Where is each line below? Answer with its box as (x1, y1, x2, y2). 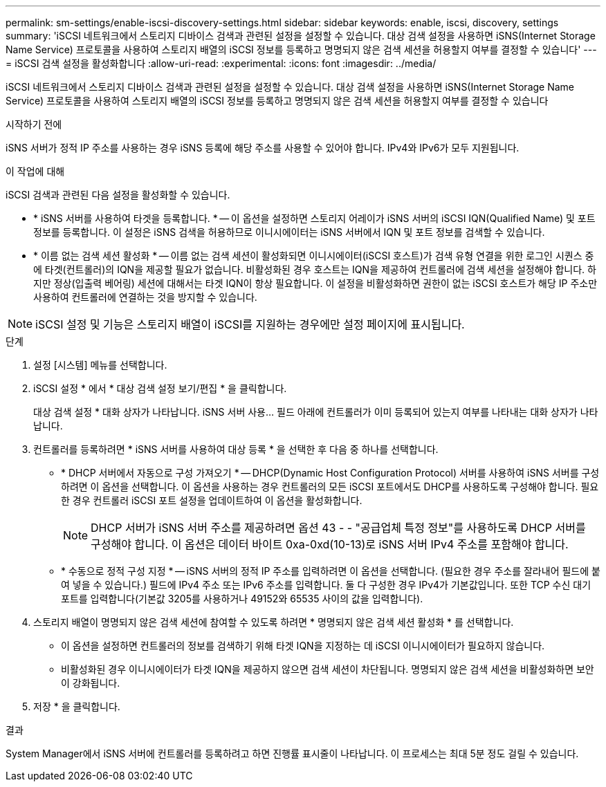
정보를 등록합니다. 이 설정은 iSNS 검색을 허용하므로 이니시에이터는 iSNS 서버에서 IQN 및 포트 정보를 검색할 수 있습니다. (33, 226, 545, 238)
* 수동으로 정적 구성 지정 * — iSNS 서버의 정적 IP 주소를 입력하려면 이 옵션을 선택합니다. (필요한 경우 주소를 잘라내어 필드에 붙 (61, 565, 600, 577)
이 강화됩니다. (61, 677, 120, 689)
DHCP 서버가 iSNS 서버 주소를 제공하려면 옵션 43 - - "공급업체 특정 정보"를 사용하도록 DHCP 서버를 (91, 521, 586, 535)
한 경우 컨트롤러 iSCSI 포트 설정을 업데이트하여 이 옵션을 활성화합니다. (61, 494, 362, 506)
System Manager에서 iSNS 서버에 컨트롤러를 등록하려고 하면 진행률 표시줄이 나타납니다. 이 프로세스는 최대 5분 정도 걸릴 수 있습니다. (6, 748, 579, 759)
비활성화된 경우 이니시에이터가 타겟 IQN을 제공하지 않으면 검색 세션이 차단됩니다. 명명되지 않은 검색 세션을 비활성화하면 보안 (61, 663, 594, 675)
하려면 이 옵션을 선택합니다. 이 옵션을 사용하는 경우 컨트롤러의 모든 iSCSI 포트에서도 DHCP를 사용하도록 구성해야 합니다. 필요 (61, 481, 599, 492)
